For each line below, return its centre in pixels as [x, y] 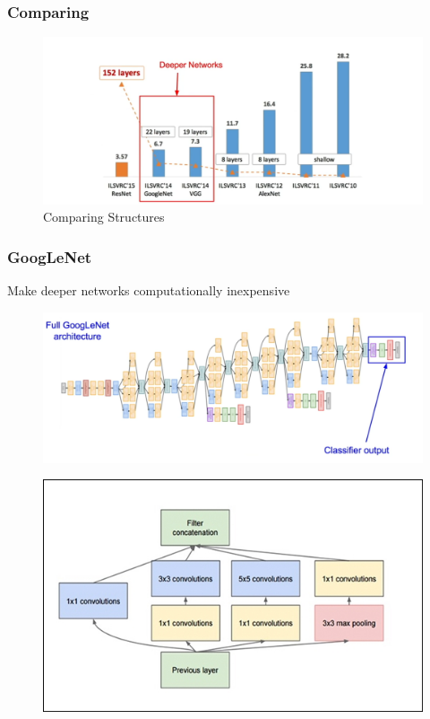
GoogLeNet [50, 256]
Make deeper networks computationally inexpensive [149, 289]
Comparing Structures [104, 217]
